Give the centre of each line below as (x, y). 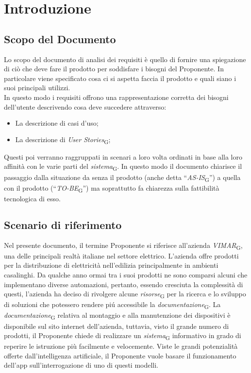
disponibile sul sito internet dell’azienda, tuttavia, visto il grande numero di (117, 326)
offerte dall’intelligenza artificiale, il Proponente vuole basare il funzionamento (120, 355)
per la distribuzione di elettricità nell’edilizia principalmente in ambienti (111, 265)
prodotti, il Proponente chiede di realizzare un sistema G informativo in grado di (123, 336)
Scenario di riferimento (63, 224)
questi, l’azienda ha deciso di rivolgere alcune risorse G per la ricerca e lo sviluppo (125, 294)
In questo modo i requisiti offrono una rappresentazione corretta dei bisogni (116, 97)
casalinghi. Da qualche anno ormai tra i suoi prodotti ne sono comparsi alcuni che (126, 274)
